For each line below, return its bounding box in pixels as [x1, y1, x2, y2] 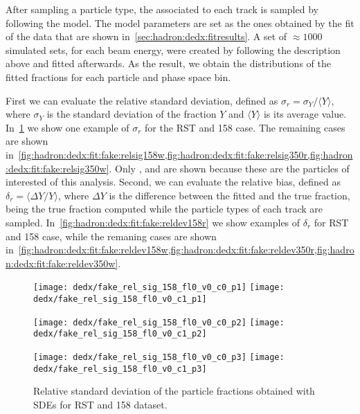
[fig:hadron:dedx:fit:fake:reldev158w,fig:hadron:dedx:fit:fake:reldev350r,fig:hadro [18, 242, 354, 257]
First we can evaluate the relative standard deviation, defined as [6, 93, 278, 107]
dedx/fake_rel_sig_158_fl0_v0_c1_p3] [33, 363, 207, 374]
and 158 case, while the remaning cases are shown [6, 228, 217, 243]
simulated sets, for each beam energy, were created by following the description [6, 42, 341, 57]
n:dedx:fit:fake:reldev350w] [6, 255, 118, 270]
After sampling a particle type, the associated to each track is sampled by [6, 2, 318, 16]
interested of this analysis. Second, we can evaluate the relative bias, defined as [6, 174, 341, 189]
